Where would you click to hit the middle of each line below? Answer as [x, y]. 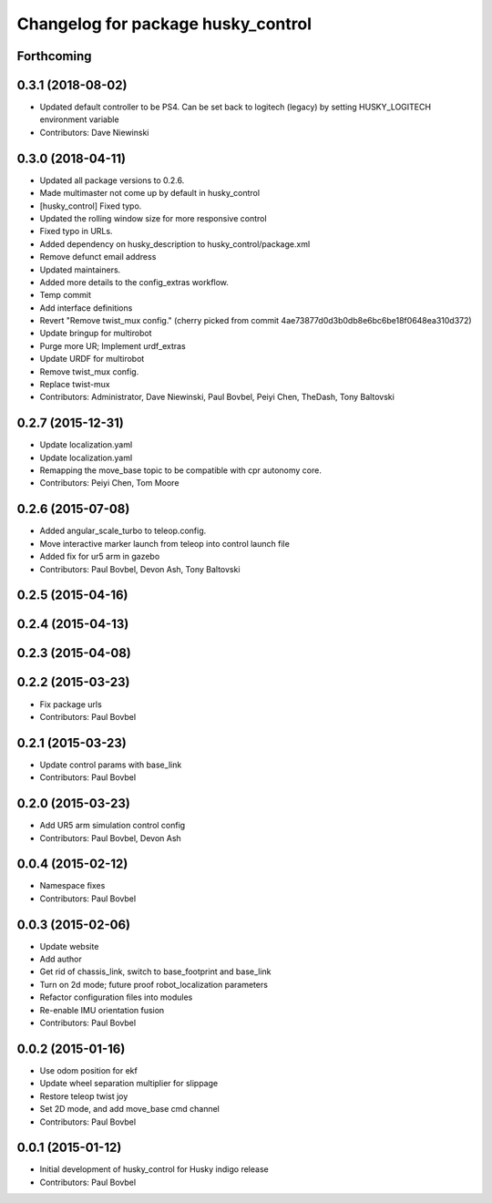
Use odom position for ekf [89, 1070]
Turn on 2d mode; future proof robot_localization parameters [154, 984]
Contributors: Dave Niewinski [94, 132]
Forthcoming [54, 56]
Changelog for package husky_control [164, 24]
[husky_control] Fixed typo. [91, 206]
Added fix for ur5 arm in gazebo [100, 557]
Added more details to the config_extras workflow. [134, 282]
